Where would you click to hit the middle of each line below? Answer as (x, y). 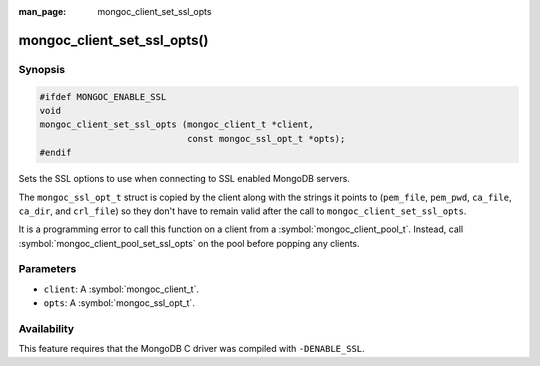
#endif (55, 153)
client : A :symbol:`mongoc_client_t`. (121, 289)
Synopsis (41, 69)
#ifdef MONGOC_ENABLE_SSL (103, 96)
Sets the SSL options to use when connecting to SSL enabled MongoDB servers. (184, 179)
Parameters (47, 269)
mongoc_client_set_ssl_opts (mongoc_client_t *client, (176, 124)
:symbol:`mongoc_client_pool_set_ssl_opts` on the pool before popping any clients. (189, 243)
